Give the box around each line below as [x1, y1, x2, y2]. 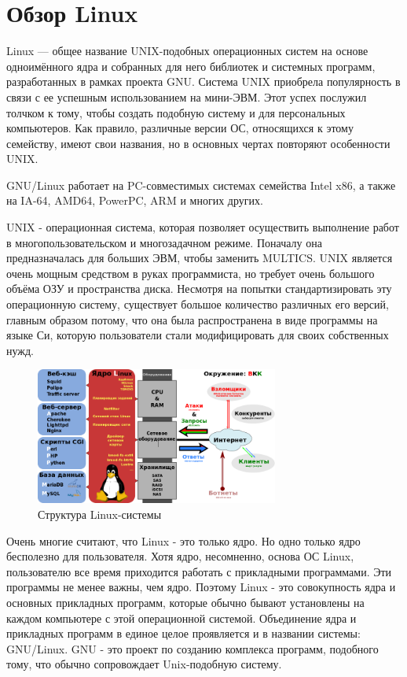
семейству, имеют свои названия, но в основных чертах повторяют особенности [6, 135, 390, 151]
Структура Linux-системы [38, 506, 162, 523]
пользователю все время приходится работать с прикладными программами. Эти [6, 563, 392, 579]
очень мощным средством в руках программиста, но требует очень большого [6, 265, 375, 281]
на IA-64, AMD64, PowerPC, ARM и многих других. [6, 192, 263, 209]
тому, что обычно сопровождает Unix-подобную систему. [6, 656, 282, 672]
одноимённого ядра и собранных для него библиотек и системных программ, [6, 57, 376, 74]
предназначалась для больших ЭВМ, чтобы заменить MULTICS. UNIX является [6, 250, 393, 266]
